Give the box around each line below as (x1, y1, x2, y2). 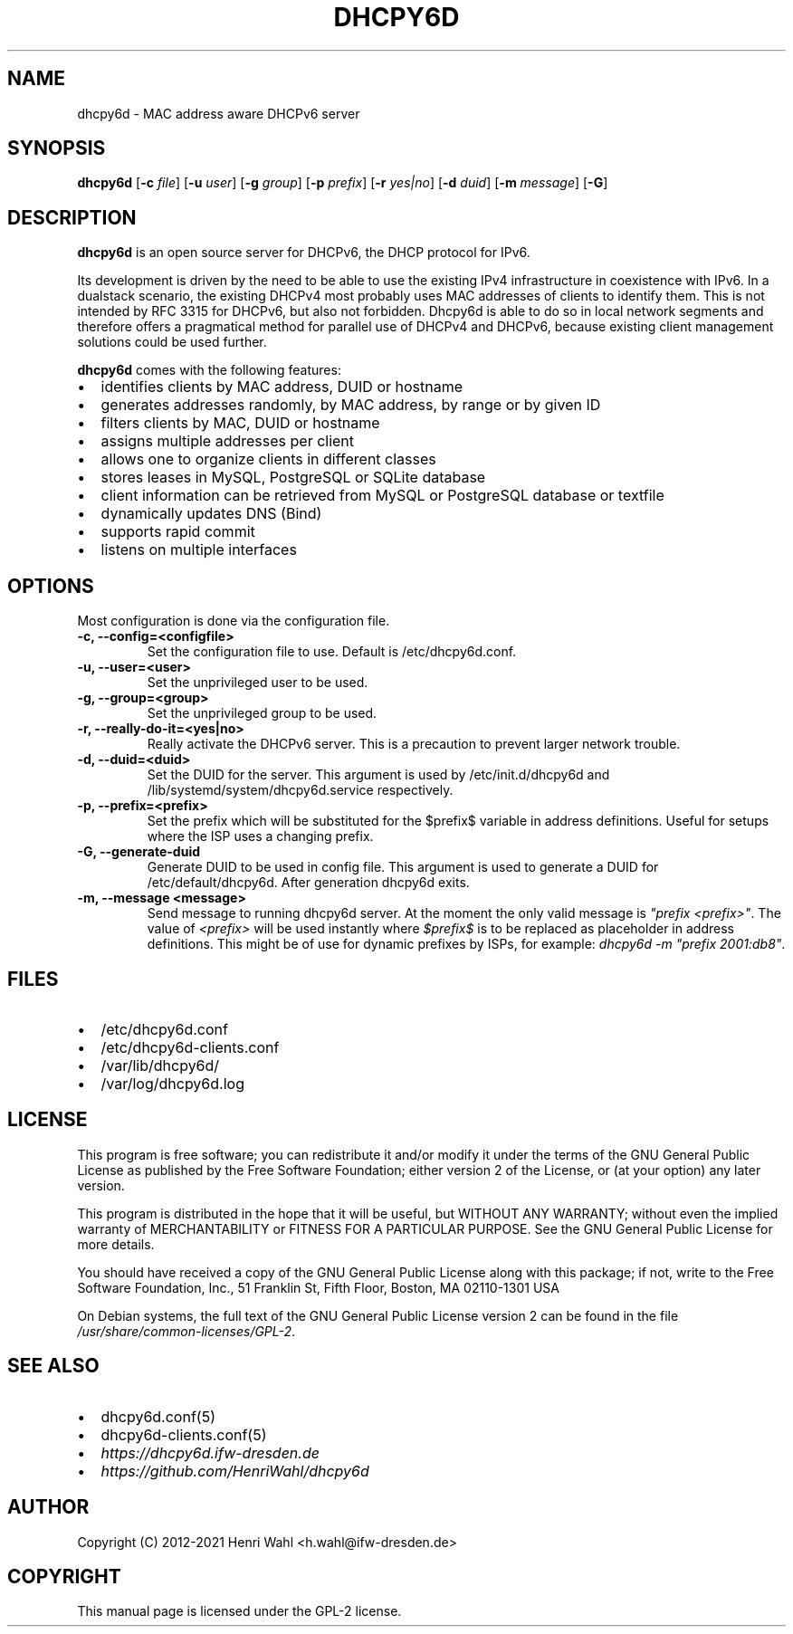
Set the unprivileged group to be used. (147, 705, 377, 721)
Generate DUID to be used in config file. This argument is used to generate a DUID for (147, 859, 659, 875)
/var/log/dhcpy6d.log (100, 1074, 244, 1093)
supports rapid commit (100, 522, 255, 541)
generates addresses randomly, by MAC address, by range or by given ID (100, 396, 601, 415)
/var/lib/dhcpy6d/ (100, 1056, 220, 1075)
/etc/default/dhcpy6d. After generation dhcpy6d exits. (147, 874, 470, 891)
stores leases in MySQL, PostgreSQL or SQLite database (100, 468, 486, 487)
